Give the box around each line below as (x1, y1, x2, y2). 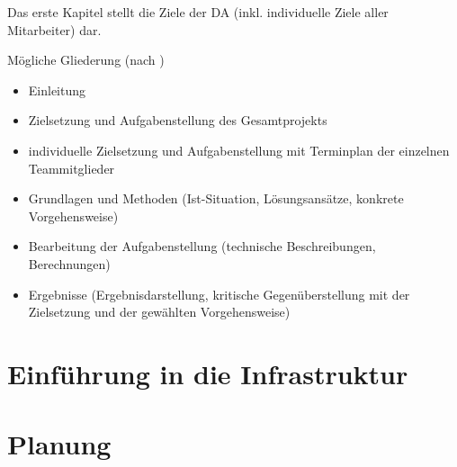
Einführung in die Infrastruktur (7, 355, 408, 391)
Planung (7, 426, 112, 463)
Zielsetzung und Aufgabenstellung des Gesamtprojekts (28, 111, 327, 130)
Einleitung (28, 80, 86, 99)
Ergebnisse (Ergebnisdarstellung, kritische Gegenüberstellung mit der (28, 284, 410, 303)
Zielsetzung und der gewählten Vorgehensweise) (28, 302, 291, 321)
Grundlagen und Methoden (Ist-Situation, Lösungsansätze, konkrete (28, 189, 404, 208)
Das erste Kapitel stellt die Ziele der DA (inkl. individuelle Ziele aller (7, 3, 389, 21)
